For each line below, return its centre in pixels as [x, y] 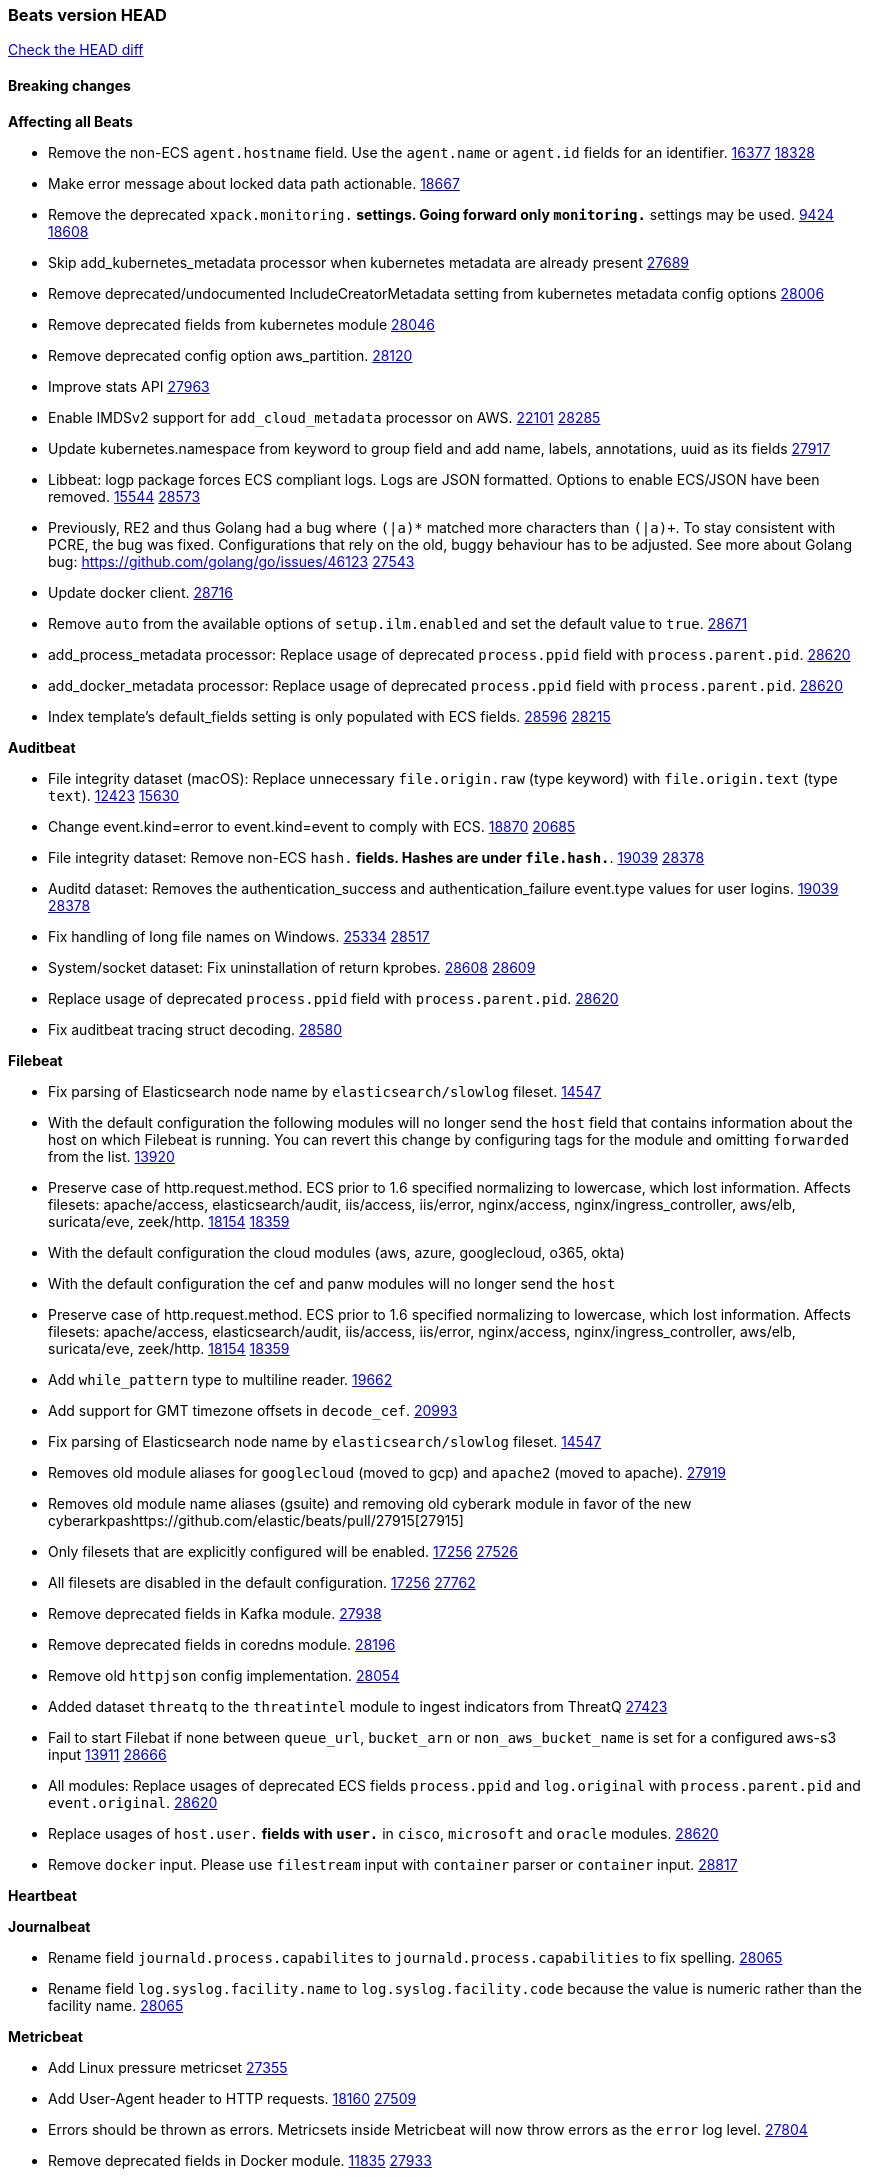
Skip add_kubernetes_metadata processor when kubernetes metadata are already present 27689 [369, 262]
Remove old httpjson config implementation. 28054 [224, 1675]
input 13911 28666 [107, 1754]
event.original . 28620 [133, 1802]
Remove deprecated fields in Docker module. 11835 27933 [240, 2160]
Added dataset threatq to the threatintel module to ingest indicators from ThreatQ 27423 [358, 1706]
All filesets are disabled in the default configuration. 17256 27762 [262, 1582]
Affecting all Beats [70, 121]
